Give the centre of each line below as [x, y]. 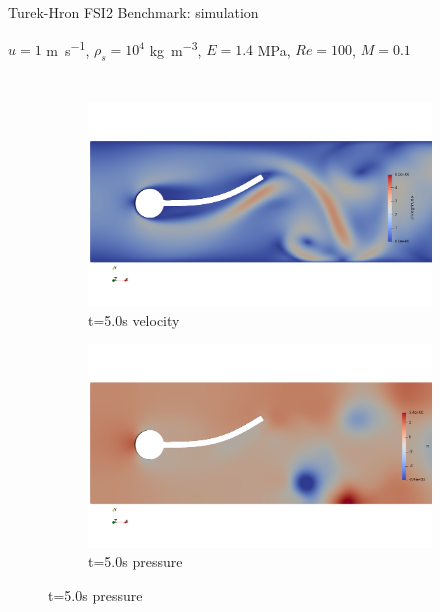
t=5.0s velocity [134, 319]
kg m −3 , [175, 48]
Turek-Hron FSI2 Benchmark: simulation [133, 12]
